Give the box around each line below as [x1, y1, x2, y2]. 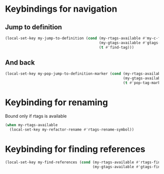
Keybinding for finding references [5, 143, 145, 154]
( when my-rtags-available [5, 123, 58, 128]
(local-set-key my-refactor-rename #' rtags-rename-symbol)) [9, 127, 134, 132]
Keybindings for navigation [5, 3, 118, 15]
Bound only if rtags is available [5, 113, 67, 119]
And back [5, 59, 35, 67]
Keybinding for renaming [5, 97, 108, 108]
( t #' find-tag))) [99, 45, 134, 50]
